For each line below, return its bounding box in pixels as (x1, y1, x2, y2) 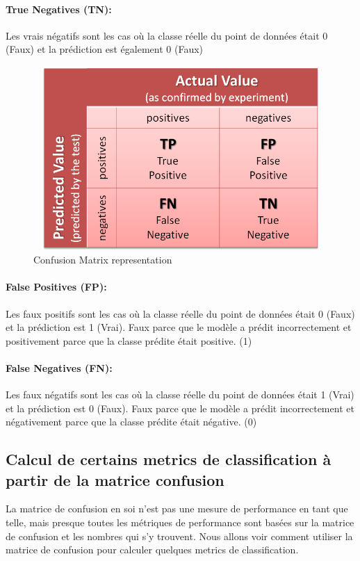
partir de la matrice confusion (6, 469, 224, 490)
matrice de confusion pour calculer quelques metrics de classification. (6, 542, 299, 557)
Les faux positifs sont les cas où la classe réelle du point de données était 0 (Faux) (6, 306, 355, 320)
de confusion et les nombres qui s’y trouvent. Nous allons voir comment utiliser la (6, 528, 353, 543)
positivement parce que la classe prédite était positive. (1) (6, 333, 252, 348)
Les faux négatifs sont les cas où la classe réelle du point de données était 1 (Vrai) (6, 387, 354, 402)
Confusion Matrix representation (33, 252, 172, 267)
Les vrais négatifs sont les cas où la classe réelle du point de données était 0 (6, 28, 328, 42)
